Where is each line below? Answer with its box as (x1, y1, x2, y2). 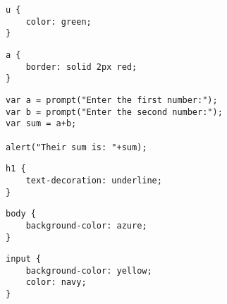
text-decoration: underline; (25, 175, 162, 186)
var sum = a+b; (6, 118, 77, 129)
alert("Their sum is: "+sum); (6, 142, 147, 152)
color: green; (25, 16, 92, 27)
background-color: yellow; (25, 265, 152, 276)
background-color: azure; (25, 220, 147, 231)
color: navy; (25, 277, 87, 288)
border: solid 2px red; (25, 61, 137, 72)
